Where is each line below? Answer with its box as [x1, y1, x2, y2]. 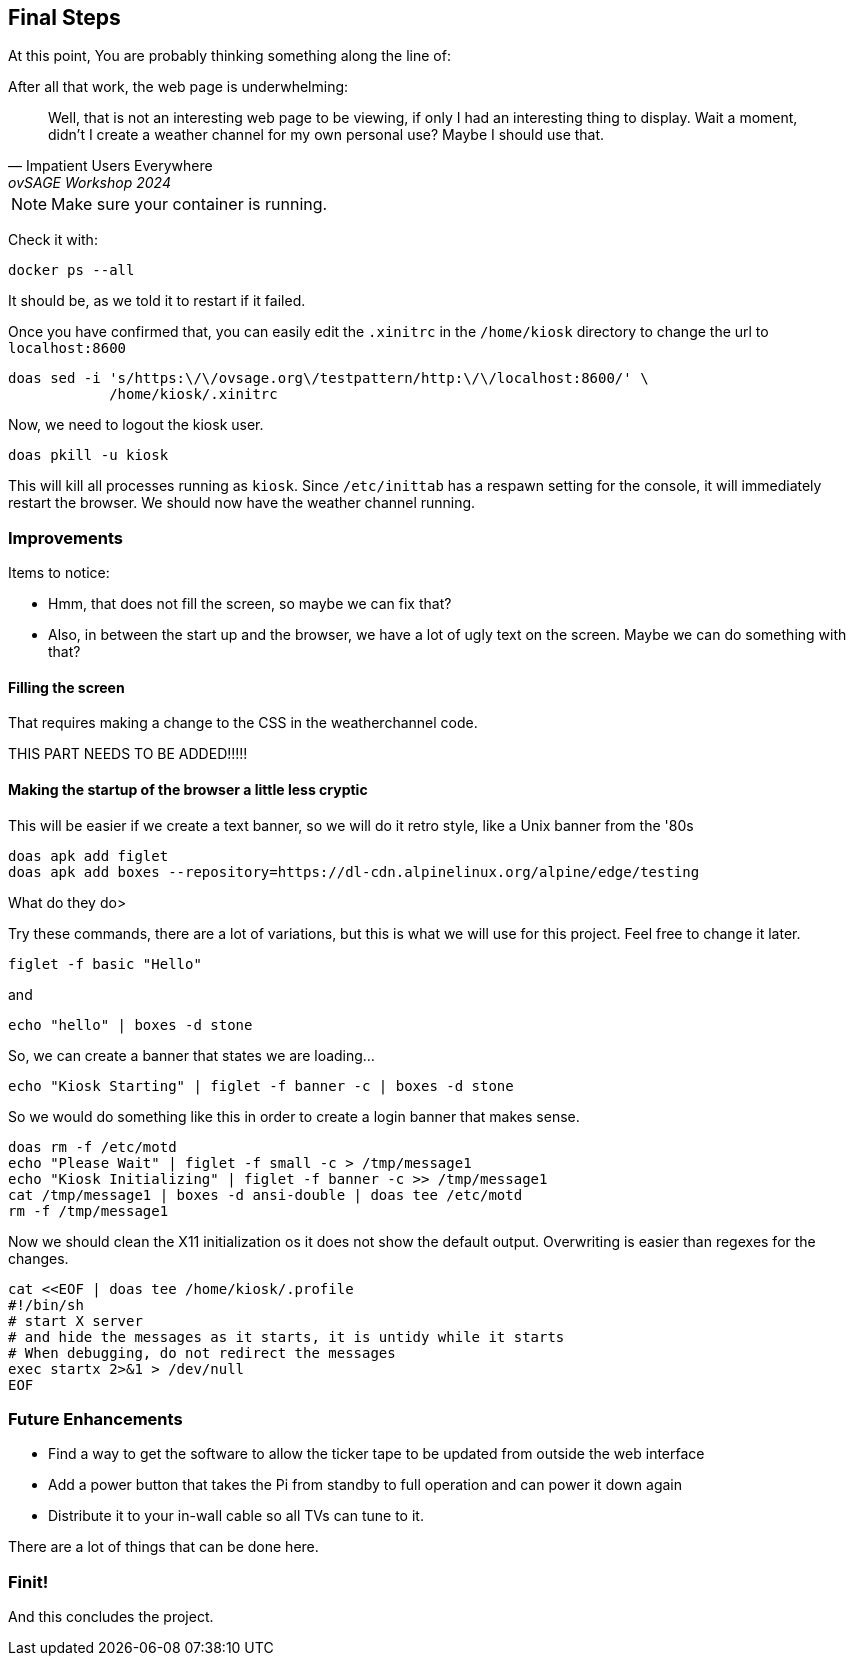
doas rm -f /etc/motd [8, 1138, 177, 1155]
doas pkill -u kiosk [8, 447, 169, 464]
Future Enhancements [8, 1408, 183, 1429]
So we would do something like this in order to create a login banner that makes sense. [8, 1107, 580, 1125]
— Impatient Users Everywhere [8, 157, 213, 175]
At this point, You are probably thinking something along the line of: [8, 47, 451, 65]
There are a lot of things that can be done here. [8, 1538, 319, 1556]
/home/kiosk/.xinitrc [109, 386, 278, 403]
